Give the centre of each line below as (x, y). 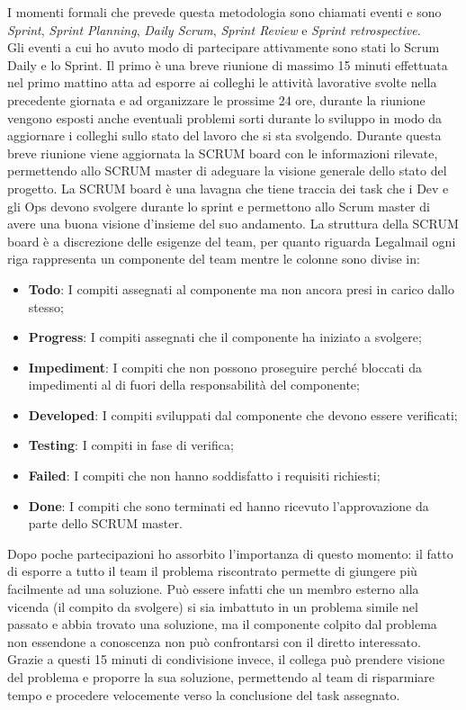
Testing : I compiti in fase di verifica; (131, 445)
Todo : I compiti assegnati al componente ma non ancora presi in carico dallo (241, 288)
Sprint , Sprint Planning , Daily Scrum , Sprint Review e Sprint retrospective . (214, 29)
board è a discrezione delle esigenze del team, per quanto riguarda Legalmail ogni (232, 241)
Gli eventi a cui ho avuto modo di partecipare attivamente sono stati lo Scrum (224, 47)
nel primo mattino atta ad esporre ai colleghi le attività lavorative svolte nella (222, 82)
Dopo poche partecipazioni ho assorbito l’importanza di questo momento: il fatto (230, 553)
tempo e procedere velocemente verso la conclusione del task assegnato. (204, 694)
